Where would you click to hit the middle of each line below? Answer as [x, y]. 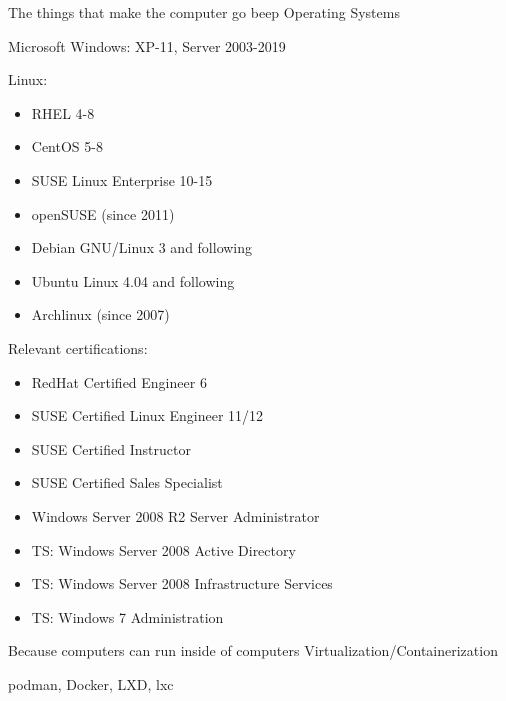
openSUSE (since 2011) [103, 213]
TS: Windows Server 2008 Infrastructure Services [182, 583]
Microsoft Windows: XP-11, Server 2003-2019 [147, 45]
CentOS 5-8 [67, 146]
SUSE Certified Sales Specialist [127, 482]
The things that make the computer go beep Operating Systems [204, 12]
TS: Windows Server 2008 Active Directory [163, 549]
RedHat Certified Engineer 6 [119, 381]
